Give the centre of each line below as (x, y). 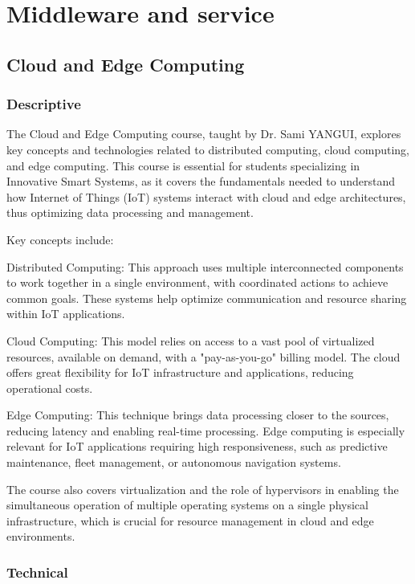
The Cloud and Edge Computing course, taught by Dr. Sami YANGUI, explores (204, 134)
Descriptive (44, 104)
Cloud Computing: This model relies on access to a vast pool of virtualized (191, 340)
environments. (41, 536)
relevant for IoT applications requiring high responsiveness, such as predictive (197, 446)
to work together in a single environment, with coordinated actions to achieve (197, 282)
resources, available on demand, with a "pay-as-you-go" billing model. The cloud (203, 356)
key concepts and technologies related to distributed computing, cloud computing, (208, 149)
